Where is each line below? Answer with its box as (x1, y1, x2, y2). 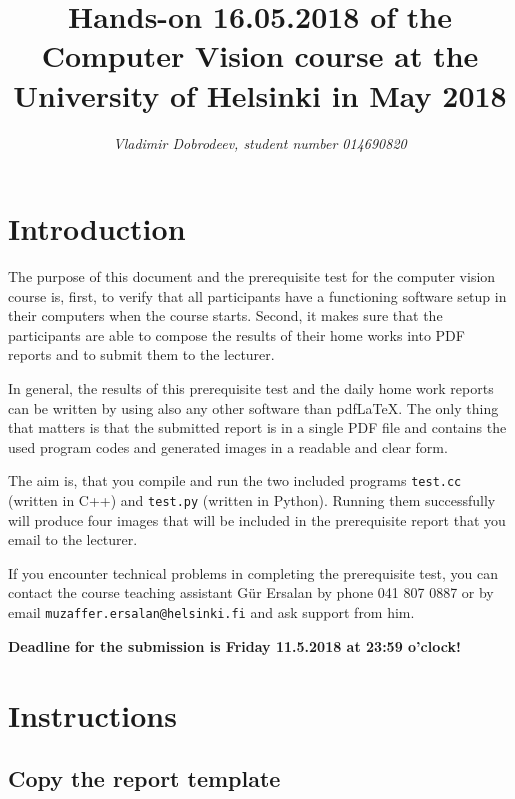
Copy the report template (8, 763, 281, 794)
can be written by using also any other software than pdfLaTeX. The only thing (8, 397, 499, 418)
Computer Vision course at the (41, 35, 479, 76)
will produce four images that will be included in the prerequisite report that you (8, 509, 506, 530)
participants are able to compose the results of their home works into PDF (8, 324, 465, 345)
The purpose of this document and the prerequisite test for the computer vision (8, 266, 496, 287)
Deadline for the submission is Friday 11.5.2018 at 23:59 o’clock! (8, 635, 461, 656)
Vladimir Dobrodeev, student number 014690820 (113, 132, 407, 153)
